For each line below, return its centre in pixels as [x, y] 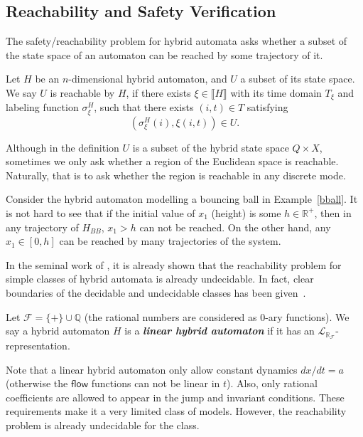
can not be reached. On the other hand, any [235, 227]
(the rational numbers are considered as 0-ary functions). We [217, 316]
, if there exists [158, 92]
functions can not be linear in [156, 383]
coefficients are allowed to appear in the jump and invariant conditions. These [175, 397]
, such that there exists [144, 107]
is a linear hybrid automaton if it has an [220, 331]
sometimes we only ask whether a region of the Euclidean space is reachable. [172, 161]
